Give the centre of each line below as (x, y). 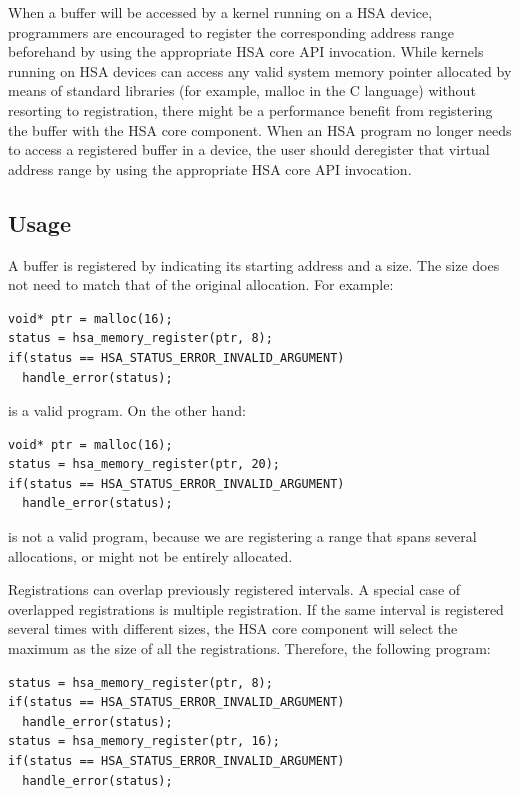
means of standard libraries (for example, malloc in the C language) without (242, 90)
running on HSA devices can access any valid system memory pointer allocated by (260, 70)
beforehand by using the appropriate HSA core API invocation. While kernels (246, 51)
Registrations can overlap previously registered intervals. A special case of (234, 589)
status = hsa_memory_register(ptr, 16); (144, 741)
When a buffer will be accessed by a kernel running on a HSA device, (220, 12)
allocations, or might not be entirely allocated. (150, 555)
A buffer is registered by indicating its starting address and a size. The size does (254, 264)
